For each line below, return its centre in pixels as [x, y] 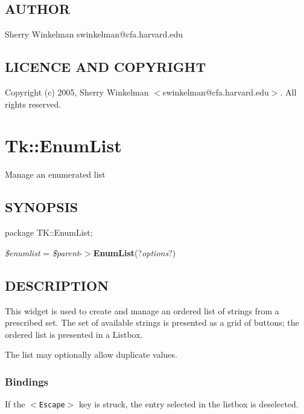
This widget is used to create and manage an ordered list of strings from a [142, 310]
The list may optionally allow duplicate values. [91, 354]
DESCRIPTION [57, 285]
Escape [52, 405]
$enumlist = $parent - [44, 252]
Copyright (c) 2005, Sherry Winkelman [77, 92]
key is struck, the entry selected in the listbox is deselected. [189, 404]
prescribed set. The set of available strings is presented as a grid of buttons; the [152, 322]
